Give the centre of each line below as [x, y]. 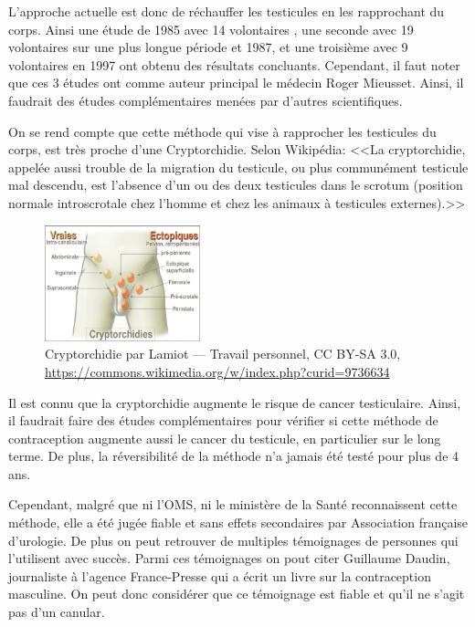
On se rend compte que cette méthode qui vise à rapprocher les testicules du [222, 131]
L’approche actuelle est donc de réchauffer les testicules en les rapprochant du [227, 11]
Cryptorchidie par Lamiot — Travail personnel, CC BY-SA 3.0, [223, 354]
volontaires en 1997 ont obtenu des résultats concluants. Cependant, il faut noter [234, 64]
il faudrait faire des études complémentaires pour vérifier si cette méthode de [223, 420]
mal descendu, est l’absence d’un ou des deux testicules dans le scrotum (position [236, 185]
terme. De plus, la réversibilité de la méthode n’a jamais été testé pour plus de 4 [234, 456]
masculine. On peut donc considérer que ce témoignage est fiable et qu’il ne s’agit [237, 594]
